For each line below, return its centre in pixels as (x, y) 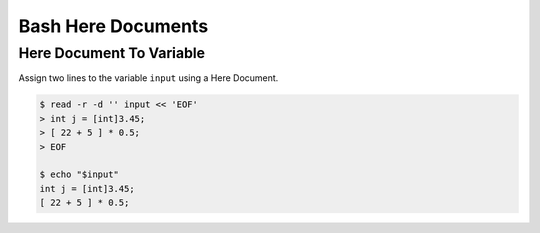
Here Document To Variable (111, 53)
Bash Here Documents (113, 26)
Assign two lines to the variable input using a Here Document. (148, 78)
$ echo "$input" (79, 174)
